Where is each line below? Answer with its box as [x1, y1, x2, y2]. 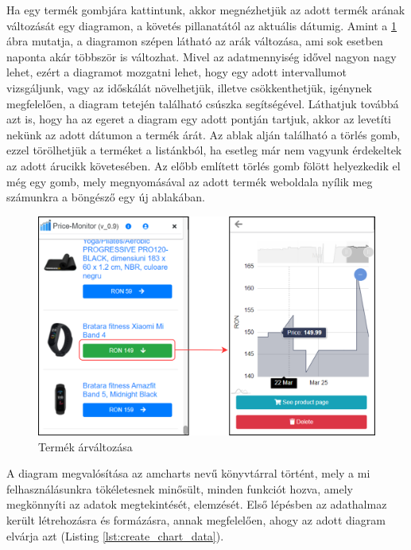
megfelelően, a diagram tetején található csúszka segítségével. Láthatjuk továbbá [6, 95, 399, 111]
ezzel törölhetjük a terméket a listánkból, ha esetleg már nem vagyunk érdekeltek [6, 142, 402, 158]
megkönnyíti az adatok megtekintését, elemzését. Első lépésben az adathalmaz [6, 496, 387, 513]
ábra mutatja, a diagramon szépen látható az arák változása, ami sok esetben [6, 33, 383, 49]
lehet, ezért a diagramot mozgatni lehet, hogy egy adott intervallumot [6, 64, 347, 80]
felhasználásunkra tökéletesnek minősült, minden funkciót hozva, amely [6, 480, 353, 497]
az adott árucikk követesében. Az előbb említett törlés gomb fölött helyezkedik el [6, 157, 401, 174]
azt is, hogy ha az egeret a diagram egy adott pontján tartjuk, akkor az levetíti [6, 111, 392, 127]
